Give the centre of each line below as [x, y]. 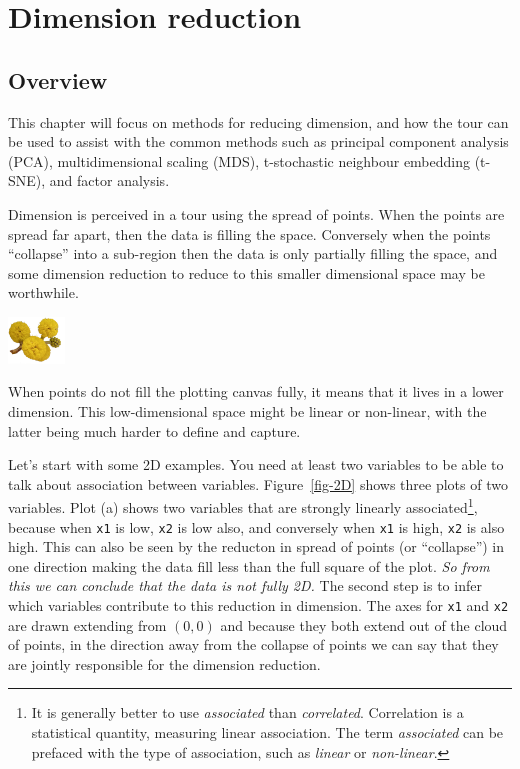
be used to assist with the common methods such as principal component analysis [258, 141]
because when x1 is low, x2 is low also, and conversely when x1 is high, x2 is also [256, 526]
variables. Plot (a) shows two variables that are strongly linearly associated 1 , [243, 505]
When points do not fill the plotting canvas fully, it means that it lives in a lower [256, 391]
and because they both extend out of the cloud [364, 624]
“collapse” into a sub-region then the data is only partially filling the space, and [253, 253]
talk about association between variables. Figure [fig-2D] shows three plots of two [258, 483]
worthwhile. [43, 292]
